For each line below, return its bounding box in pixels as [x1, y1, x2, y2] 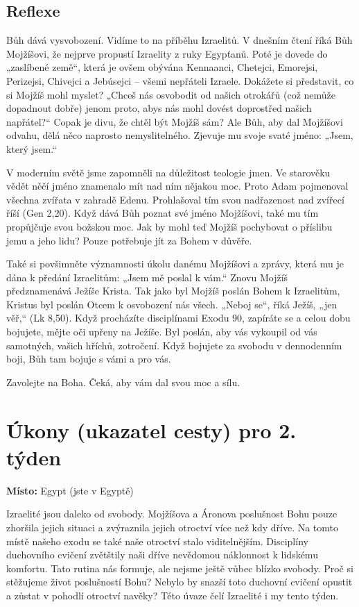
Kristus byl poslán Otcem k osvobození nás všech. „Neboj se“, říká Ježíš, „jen [6, 297, 338, 311]
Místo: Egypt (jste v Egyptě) [6, 483, 134, 497]
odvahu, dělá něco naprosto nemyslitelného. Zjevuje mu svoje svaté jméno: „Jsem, [6, 128, 353, 142]
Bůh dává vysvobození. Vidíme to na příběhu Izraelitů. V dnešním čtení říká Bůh [6, 33, 353, 47]
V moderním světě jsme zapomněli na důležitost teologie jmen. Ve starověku [6, 165, 331, 179]
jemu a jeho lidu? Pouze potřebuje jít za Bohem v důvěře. [6, 233, 252, 247]
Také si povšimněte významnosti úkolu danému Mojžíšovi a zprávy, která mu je [6, 256, 344, 271]
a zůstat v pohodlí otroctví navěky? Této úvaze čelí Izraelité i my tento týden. [6, 588, 339, 602]
